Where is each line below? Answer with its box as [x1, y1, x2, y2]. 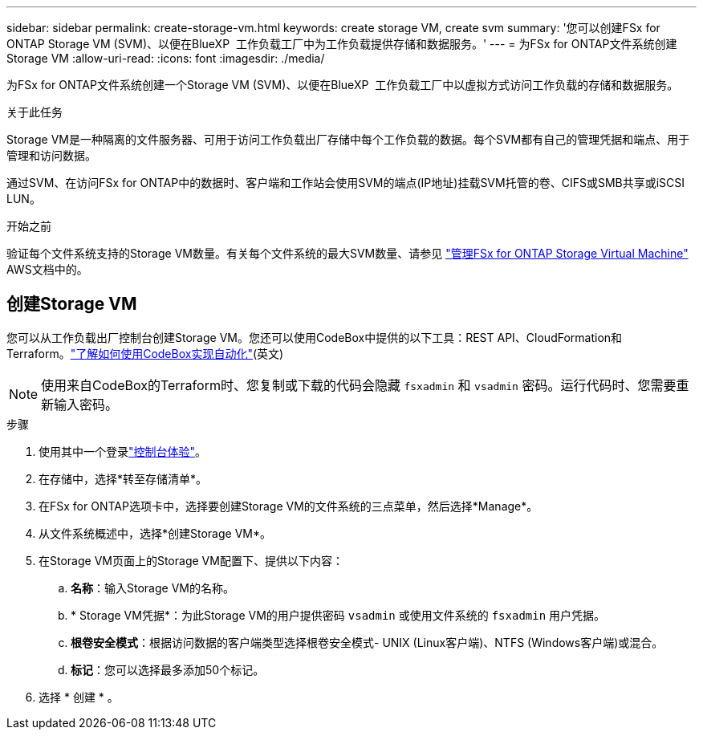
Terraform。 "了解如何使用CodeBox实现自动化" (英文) [6, 346, 284, 360]
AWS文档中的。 [6, 262, 88, 276]
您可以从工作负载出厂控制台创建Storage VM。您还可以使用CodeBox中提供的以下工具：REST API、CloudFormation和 [6, 330, 623, 344]
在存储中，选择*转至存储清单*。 [39, 471, 208, 486]
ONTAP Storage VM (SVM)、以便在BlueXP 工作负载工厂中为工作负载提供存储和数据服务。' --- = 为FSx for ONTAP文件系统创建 [6, 37, 677, 51]
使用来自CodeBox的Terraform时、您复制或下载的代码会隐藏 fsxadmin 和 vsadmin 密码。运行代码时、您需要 [41, 376, 677, 393]
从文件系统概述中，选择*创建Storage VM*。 [39, 526, 271, 540]
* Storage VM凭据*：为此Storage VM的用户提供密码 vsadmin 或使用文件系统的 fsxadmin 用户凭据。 [71, 608, 606, 622]
